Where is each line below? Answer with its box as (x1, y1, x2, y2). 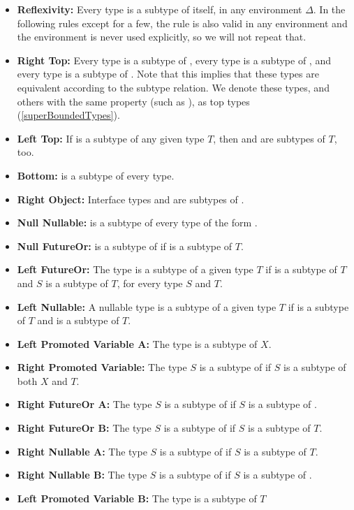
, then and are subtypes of (213, 131, 325, 145)
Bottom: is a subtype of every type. (17, 168, 175, 182)
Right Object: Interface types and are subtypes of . (17, 191, 244, 206)
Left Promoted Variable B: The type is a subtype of (17, 490, 257, 505)
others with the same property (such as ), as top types (17, 94, 250, 108)
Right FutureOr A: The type (17, 397, 152, 411)
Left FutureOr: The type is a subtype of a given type (17, 262, 253, 277)
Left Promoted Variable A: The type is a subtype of (17, 336, 258, 351)
